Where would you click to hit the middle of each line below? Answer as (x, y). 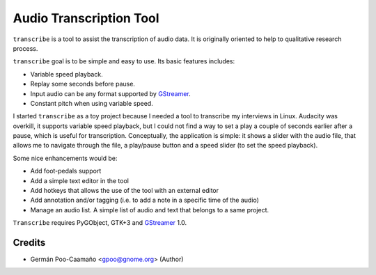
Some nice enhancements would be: (65, 158)
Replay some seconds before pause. (83, 84)
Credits (29, 243)
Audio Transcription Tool (86, 18)
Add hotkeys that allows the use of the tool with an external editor (125, 191)
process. (25, 48)
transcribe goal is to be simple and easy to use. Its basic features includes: (124, 61)
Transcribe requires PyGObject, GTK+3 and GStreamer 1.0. (100, 223)
